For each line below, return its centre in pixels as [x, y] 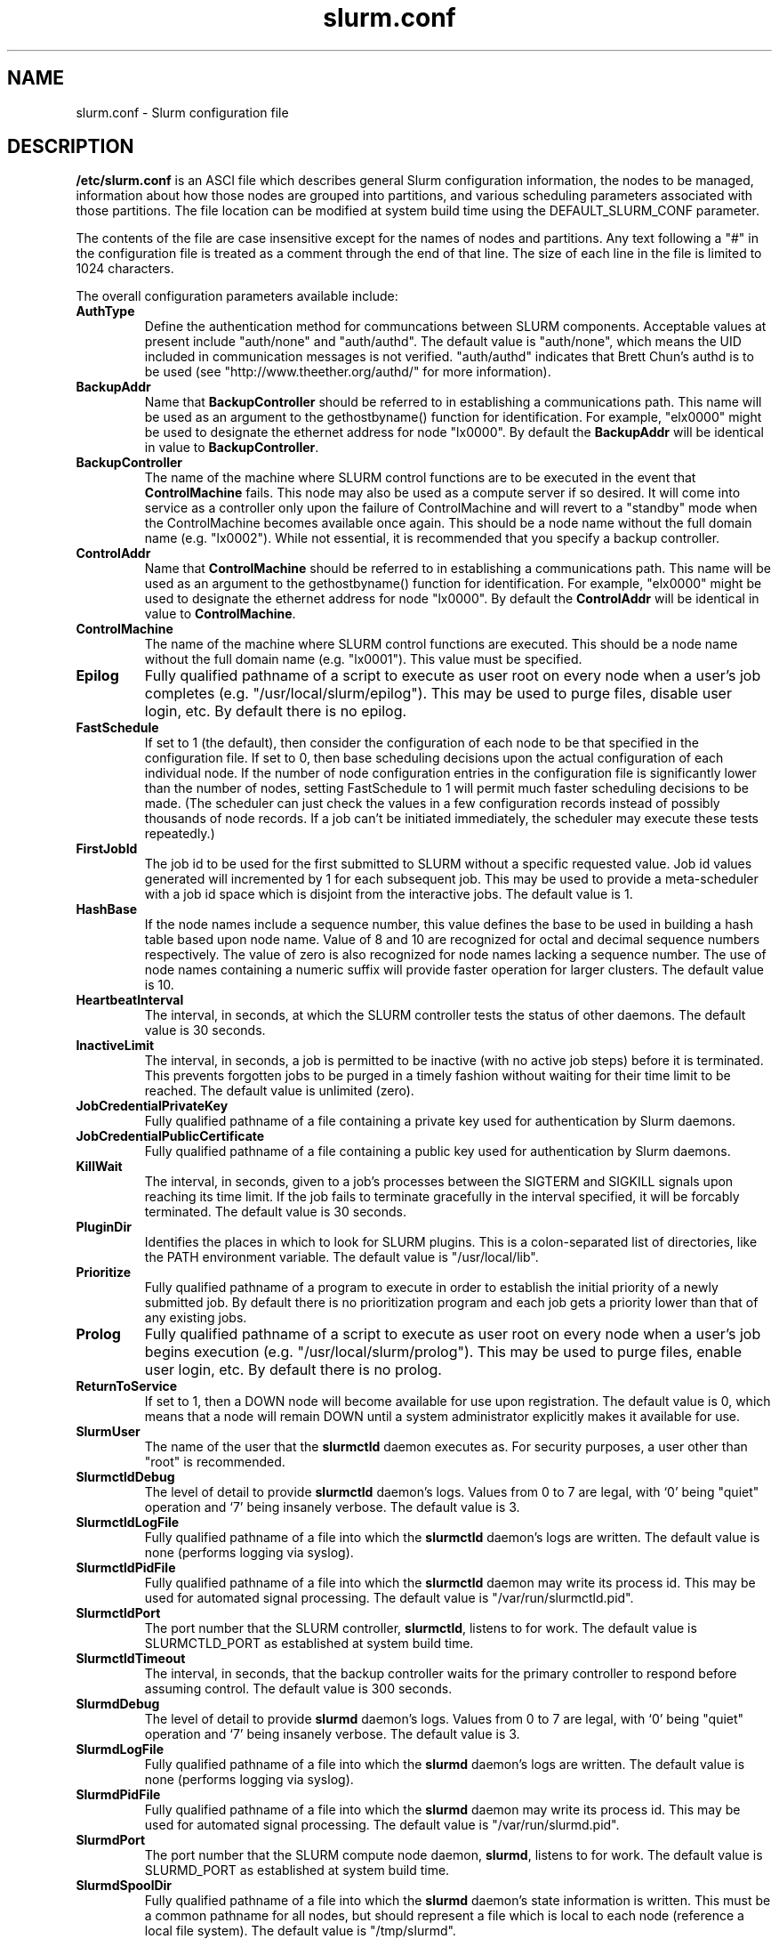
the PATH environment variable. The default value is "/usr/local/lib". [341, 1257]
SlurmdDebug [118, 1704]
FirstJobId [107, 849]
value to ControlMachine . [220, 614]
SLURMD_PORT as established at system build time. [297, 1870]
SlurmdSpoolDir [124, 1886]
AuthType [105, 311]
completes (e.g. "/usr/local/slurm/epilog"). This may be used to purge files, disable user [438, 694]
